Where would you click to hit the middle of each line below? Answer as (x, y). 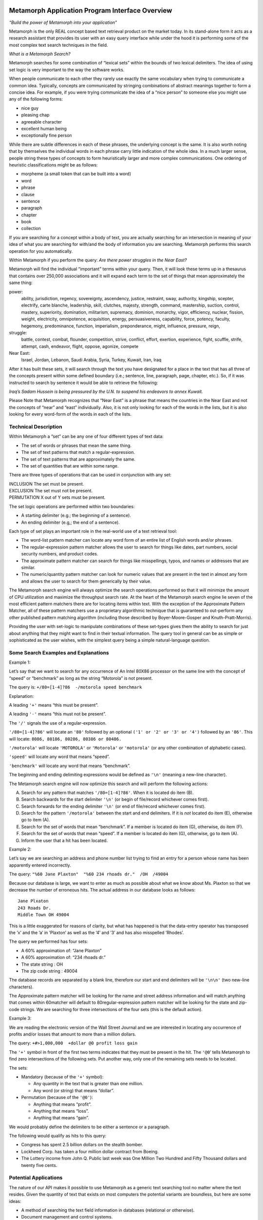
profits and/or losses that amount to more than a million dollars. (73, 1034)
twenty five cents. (39, 1165)
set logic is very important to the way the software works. (67, 70)
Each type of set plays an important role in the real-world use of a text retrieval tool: (93, 531)
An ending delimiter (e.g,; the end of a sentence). (71, 522)
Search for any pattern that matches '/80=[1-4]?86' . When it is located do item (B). (107, 793)
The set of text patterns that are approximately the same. (78, 459)
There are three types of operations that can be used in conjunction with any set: (90, 475)
